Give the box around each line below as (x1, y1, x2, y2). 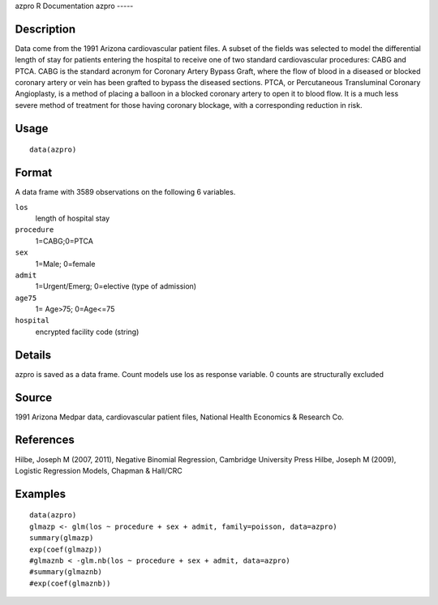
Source (15, 390, 53, 405)
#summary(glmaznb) (29, 568, 103, 577)
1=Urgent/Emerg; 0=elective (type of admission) (35, 281, 197, 291)
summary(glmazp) (29, 534, 94, 543)
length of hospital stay (35, 213, 110, 223)
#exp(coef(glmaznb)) (29, 578, 111, 588)
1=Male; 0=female (35, 259, 96, 268)
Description (15, 22, 76, 36)
